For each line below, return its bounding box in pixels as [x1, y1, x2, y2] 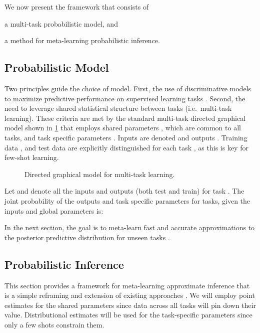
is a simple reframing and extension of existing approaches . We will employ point [4, 290, 255, 300]
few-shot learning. [4, 152, 59, 162]
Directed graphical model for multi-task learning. [24, 169, 175, 179]
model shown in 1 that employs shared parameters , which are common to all [4, 122, 241, 133]
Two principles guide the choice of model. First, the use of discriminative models [4, 83, 251, 93]
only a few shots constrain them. [4, 319, 104, 329]
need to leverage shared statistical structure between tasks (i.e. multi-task [4, 103, 232, 113]
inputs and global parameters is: [4, 205, 103, 216]
